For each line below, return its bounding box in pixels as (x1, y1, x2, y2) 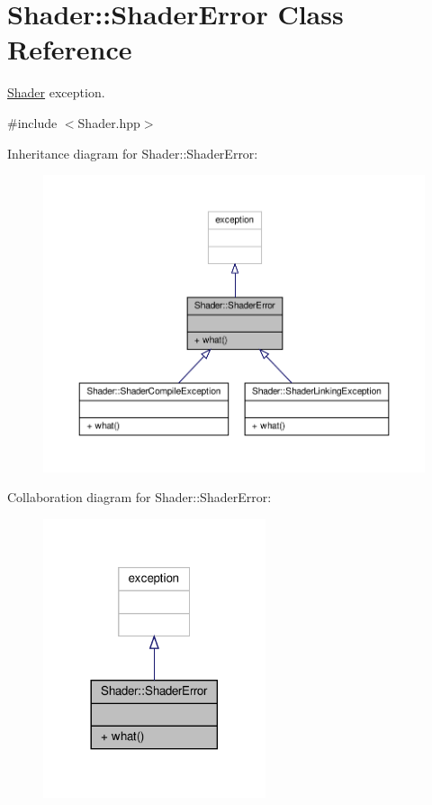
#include (7, 113, 58, 132)
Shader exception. (7, 83, 105, 102)
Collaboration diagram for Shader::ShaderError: (7, 488, 272, 507)
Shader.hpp (77, 113, 140, 132)
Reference (7, 31, 132, 68)
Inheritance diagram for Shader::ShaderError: (7, 143, 258, 162)
